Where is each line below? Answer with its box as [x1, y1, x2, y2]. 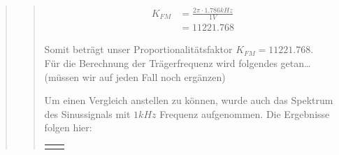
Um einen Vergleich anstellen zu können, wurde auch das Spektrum [44, 93, 333, 108]
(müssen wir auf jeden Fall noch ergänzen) [44, 69, 226, 84]
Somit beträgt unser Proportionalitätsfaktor [44, 42, 233, 57]
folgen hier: [44, 120, 92, 135]
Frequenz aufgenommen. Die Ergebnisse [159, 106, 330, 121]
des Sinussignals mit [44, 106, 131, 121]
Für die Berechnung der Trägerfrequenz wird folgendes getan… [44, 56, 311, 70]
